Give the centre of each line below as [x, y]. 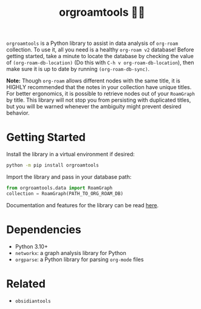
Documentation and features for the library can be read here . [83, 205]
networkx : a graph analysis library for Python [70, 253]
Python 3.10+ [32, 246]
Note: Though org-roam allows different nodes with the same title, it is [94, 81]
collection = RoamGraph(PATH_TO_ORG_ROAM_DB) [65, 193]
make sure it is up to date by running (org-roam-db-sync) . [78, 69]
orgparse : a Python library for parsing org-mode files [79, 259]
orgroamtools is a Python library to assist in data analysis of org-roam [92, 43]
